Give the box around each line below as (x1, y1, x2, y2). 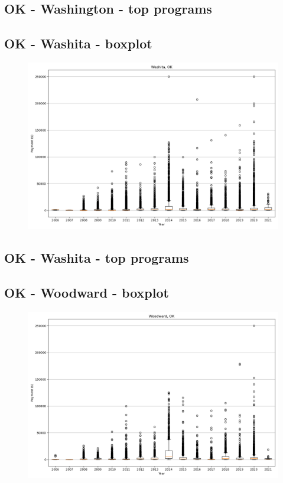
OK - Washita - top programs (4, 249, 189, 267)
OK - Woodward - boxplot (4, 283, 169, 302)
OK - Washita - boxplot (4, 34, 152, 53)
